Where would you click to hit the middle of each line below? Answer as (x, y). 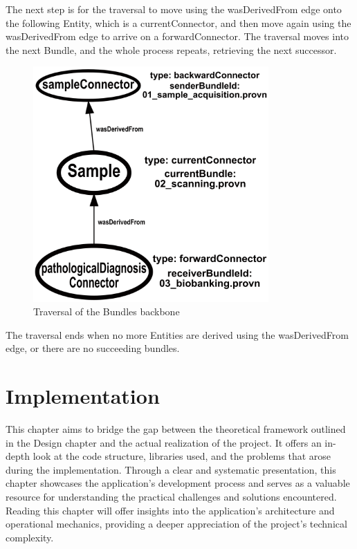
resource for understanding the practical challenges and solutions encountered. (171, 496)
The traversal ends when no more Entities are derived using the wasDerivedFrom (177, 334)
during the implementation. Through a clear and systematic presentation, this (171, 469)
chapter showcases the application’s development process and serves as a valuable (178, 483)
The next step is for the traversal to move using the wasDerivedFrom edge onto (174, 9)
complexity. (30, 537)
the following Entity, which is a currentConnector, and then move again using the (178, 22)
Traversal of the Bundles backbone (107, 311)
